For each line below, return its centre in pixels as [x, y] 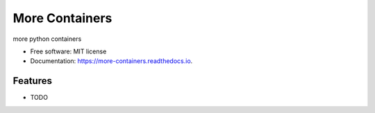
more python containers [47, 39]
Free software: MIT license [68, 51]
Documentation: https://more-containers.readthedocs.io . [111, 61]
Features [32, 81]
